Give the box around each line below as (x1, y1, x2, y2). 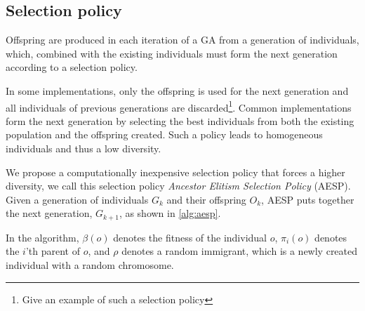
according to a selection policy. (6, 60, 138, 74)
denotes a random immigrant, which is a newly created (121, 244, 358, 258)
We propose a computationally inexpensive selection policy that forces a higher (6, 164, 345, 179)
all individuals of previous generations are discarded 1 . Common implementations (6, 98, 352, 114)
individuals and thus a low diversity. (6, 141, 161, 156)
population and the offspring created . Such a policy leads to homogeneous (6, 127, 323, 142)
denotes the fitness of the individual (113, 230, 267, 244)
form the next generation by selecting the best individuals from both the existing (6, 113, 354, 128)
